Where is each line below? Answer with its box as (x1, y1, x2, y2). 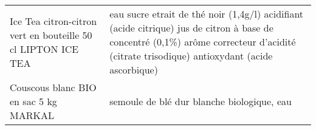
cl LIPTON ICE (10, 41, 79, 56)
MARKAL (10, 108, 54, 122)
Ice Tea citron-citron (10, 13, 97, 28)
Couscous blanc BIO (10, 80, 97, 94)
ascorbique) (109, 63, 158, 77)
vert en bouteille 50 (10, 27, 92, 42)
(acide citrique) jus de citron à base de (109, 21, 273, 35)
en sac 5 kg (10, 94, 57, 108)
